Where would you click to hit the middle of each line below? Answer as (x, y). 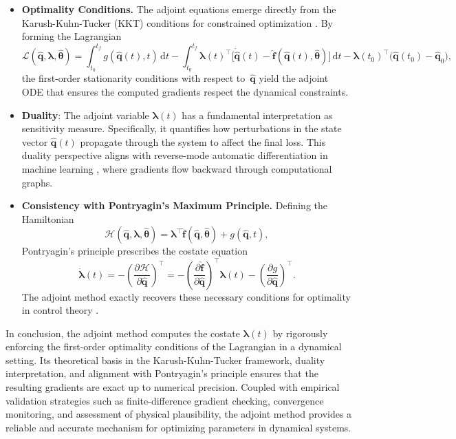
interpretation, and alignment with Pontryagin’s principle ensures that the (162, 373)
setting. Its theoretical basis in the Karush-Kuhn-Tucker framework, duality (165, 360)
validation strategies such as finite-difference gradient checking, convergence (165, 400)
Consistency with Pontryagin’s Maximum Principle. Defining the (175, 205)
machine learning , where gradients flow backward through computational (177, 169)
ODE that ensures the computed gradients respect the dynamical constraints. (185, 92)
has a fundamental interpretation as (257, 115)
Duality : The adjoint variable (85, 115)
